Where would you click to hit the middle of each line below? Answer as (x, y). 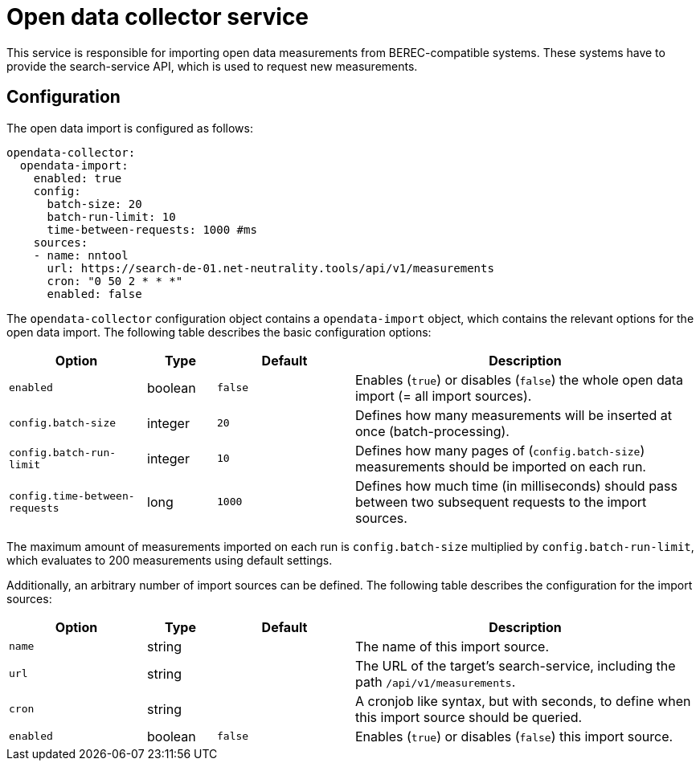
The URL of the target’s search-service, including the (516, 665)
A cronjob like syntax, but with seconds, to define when (523, 701)
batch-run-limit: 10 (111, 216)
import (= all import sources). (444, 396)
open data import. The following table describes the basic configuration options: (219, 332)
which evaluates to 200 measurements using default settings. (170, 560)
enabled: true (78, 178)
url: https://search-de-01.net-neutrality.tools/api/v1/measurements (270, 268)
